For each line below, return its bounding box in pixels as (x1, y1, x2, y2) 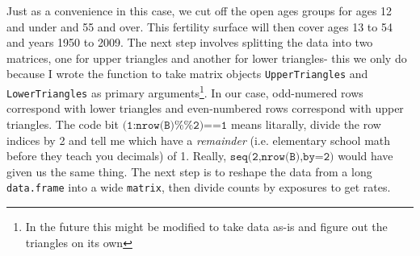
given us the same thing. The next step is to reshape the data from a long (6, 163, 372, 180)
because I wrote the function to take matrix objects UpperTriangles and (6, 65, 368, 82)
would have (338, 147, 393, 164)
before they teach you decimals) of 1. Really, (6, 147, 227, 164)
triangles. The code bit (6, 115, 119, 132)
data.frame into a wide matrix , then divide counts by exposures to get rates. (6, 179, 391, 196)
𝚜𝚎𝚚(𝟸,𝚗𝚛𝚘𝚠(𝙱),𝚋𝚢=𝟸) (229, 151, 334, 163)
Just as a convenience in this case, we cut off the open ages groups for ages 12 (6, 2, 393, 19)
